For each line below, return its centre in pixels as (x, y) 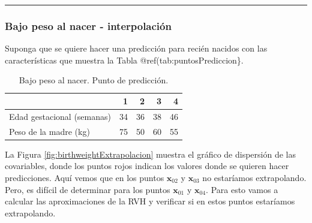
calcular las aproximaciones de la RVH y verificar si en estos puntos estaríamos (150, 201)
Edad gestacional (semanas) (60, 116)
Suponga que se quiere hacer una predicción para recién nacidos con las (136, 48)
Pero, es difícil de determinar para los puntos (88, 189)
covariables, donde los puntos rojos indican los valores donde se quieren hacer (147, 166)
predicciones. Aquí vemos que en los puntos (85, 177)
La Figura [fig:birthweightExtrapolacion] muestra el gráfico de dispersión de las (150, 154)
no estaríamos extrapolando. (254, 177)
